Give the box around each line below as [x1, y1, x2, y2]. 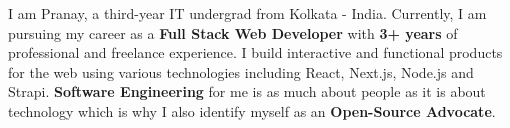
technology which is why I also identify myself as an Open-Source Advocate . [8, 100, 496, 121]
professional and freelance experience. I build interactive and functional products [8, 42, 503, 63]
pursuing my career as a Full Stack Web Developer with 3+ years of [8, 22, 458, 43]
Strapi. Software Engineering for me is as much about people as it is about [8, 81, 486, 102]
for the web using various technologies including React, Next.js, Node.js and [8, 61, 474, 82]
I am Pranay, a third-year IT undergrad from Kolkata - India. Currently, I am [8, 3, 487, 23]
